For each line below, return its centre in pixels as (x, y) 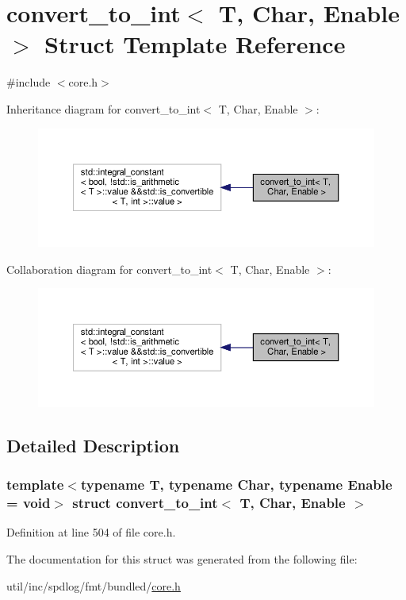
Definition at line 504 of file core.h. (91, 532)
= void (29, 503)
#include (29, 82)
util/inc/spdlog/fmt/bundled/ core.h (94, 585)
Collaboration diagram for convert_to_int (109, 269)
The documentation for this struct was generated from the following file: (182, 558)
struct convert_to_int (145, 503)
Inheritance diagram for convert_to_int (103, 108)
